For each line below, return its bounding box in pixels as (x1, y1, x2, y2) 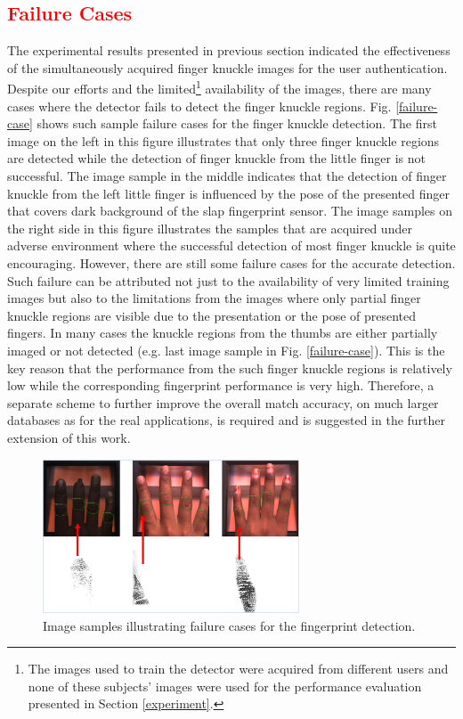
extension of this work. (7, 428, 131, 446)
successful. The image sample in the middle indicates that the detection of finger (7, 167, 447, 185)
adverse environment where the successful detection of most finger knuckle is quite (7, 236, 456, 255)
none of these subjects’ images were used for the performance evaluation (28, 676, 422, 695)
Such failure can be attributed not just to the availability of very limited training (7, 271, 450, 290)
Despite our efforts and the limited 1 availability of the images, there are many (7, 77, 432, 98)
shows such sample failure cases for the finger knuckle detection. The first (37, 114, 437, 133)
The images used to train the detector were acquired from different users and (28, 659, 449, 678)
